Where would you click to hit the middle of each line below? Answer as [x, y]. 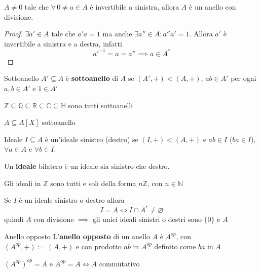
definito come [175, 246]
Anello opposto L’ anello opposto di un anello [77, 236]
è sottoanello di [92, 78]
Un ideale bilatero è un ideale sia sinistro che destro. [87, 166]
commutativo [119, 263]
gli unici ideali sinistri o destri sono [147, 219]
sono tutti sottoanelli [101, 105]
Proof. [13, 34]
